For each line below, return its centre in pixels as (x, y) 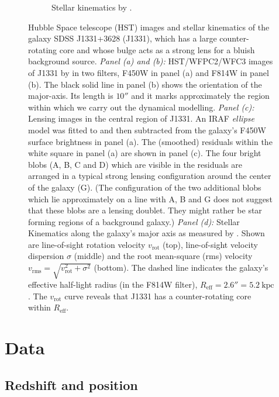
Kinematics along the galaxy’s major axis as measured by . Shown (147, 233)
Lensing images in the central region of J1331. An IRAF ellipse (141, 118)
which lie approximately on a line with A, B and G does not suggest (150, 198)
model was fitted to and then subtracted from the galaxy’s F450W (147, 130)
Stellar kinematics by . (92, 7)
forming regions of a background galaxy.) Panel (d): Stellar (134, 221)
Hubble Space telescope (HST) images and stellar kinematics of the (149, 27)
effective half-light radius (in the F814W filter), (113, 284)
